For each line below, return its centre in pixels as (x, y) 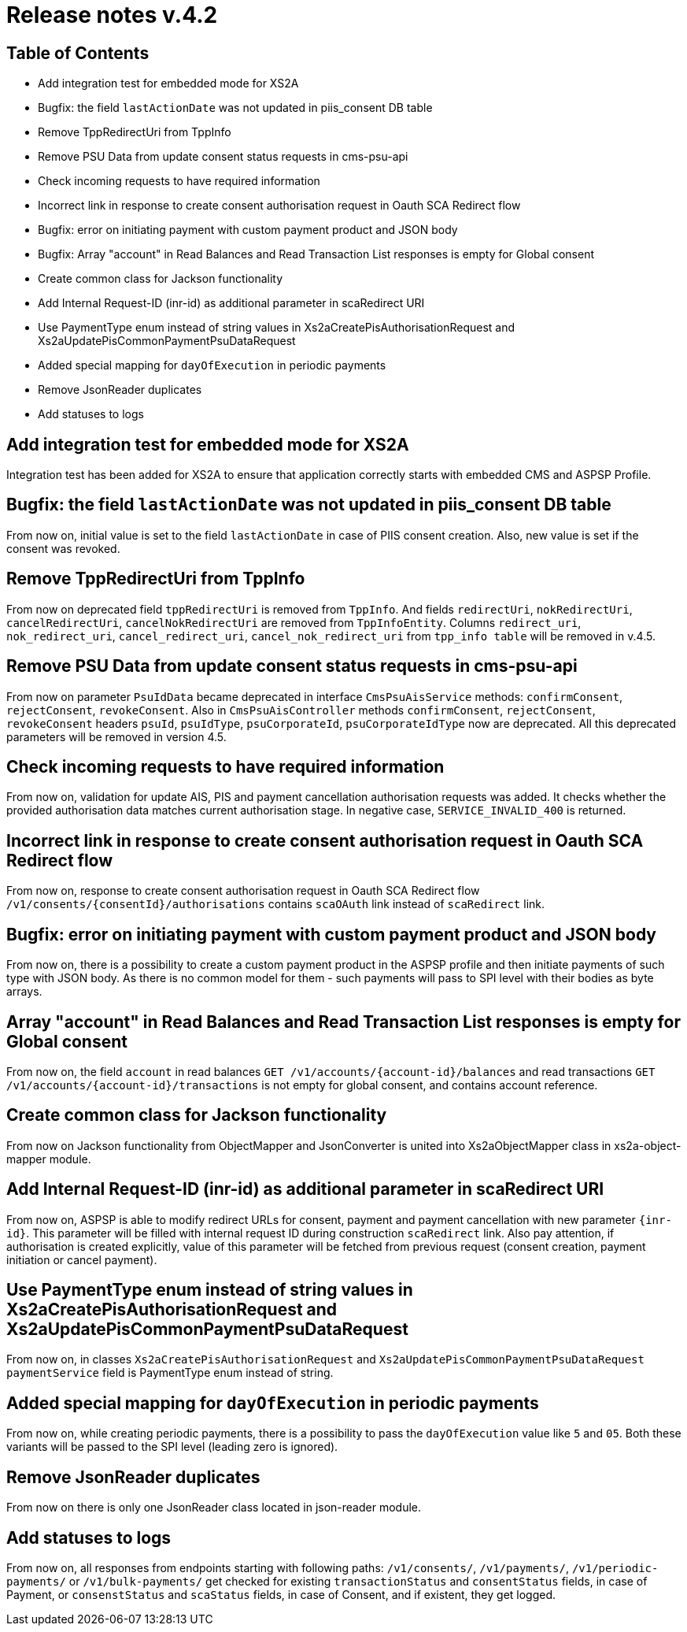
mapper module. (49, 1159)
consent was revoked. (63, 548)
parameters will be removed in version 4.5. (116, 736)
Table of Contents (78, 53)
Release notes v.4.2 (112, 15)
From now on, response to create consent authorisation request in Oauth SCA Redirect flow (243, 891)
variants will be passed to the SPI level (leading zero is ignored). (172, 1447)
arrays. (24, 992)
